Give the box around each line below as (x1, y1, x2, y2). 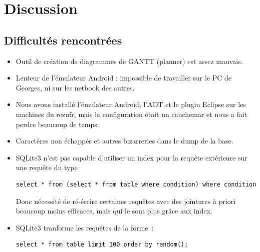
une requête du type (16, 162, 78, 172)
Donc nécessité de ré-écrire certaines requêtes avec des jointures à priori (16, 195, 236, 206)
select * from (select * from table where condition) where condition (16, 180, 256, 188)
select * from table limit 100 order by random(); (16, 241, 188, 248)
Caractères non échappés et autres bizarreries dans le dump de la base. (16, 135, 233, 146)
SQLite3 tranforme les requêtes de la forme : (16, 222, 154, 232)
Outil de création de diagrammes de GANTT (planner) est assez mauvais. (16, 55, 243, 66)
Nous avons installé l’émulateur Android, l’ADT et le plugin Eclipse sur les (16, 99, 246, 109)
